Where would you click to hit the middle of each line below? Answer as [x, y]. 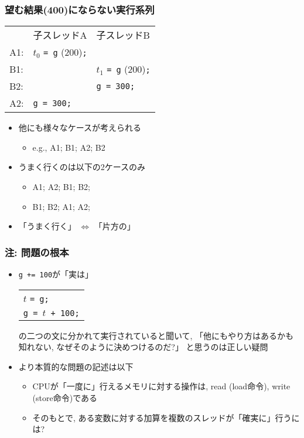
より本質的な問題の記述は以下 [76, 366]
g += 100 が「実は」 [56, 274]
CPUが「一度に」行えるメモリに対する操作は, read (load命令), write [161, 386]
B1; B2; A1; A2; [61, 206]
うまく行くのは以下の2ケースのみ [82, 167]
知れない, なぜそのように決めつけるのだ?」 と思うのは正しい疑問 [143, 347]
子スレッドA [60, 35]
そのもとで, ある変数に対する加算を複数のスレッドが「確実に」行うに [166, 417]
